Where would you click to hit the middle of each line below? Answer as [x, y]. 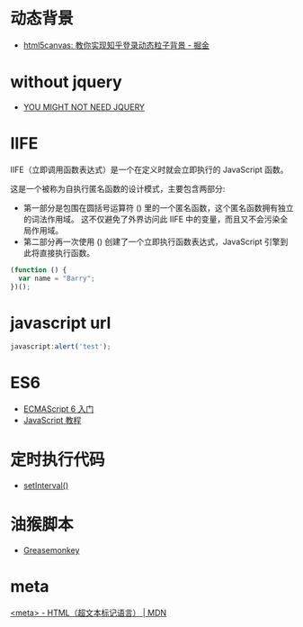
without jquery [66, 82]
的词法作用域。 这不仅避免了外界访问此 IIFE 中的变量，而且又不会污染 [151, 219]
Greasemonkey [51, 550]
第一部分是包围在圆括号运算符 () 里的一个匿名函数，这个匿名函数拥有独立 [158, 207]
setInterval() [46, 486]
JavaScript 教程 [52, 421]
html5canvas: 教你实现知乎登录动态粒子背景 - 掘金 [116, 45]
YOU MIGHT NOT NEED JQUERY [84, 107]
